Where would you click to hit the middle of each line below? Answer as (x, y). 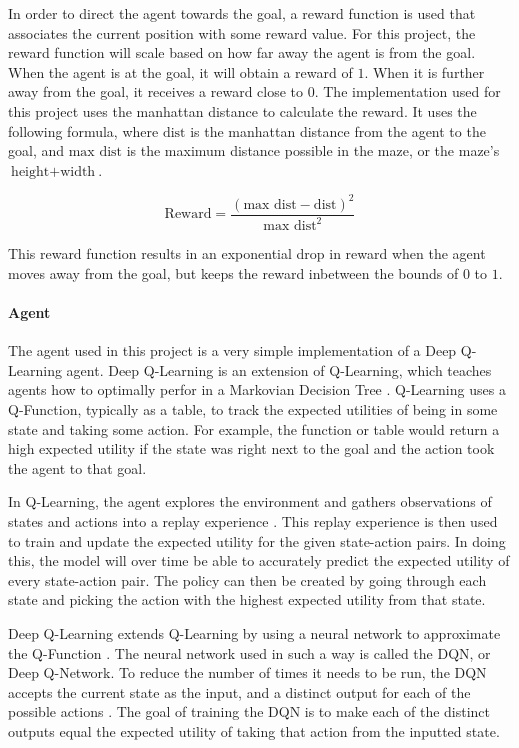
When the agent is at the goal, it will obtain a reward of (180, 71)
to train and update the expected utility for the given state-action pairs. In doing (257, 540)
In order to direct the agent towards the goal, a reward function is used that (242, 13)
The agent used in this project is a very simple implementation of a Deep (232, 350)
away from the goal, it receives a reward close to (156, 91)
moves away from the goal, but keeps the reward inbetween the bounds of (233, 272)
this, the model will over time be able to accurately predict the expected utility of (259, 560)
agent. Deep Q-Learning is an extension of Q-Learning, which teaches (279, 369)
